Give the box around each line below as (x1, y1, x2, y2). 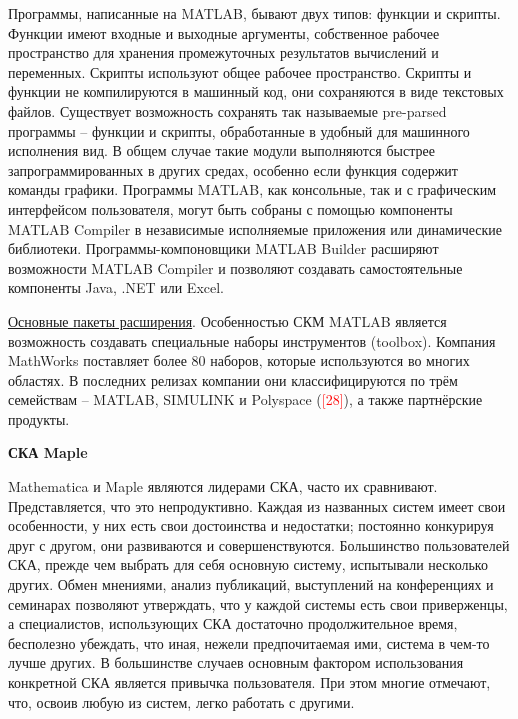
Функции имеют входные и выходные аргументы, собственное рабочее (8, 22, 440, 43)
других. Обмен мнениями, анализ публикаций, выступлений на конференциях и (8, 574, 494, 595)
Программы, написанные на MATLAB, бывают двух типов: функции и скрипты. (8, 3, 501, 23)
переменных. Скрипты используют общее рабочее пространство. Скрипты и (8, 61, 472, 82)
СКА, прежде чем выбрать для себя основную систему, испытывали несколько (8, 554, 488, 575)
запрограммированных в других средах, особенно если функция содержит (8, 159, 458, 180)
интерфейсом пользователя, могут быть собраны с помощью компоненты (8, 198, 453, 219)
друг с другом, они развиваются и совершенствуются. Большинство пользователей (8, 534, 510, 555)
